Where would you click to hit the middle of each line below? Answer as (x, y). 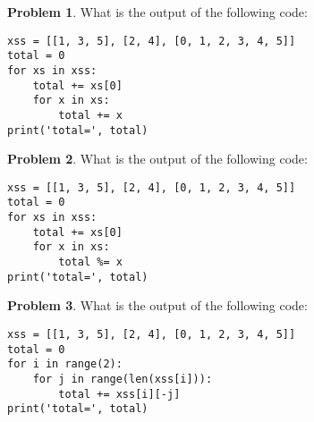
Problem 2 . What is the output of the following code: (157, 159)
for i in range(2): (65, 364)
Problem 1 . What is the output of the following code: (157, 12)
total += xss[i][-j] (119, 394)
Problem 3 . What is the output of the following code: (157, 305)
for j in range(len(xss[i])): (123, 379)
